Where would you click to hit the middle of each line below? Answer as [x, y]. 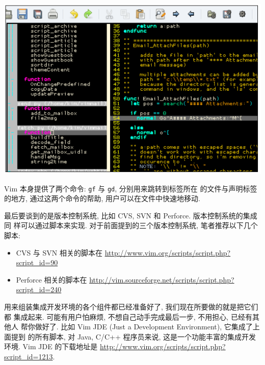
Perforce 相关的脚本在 [51, 279]
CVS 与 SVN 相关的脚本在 [59, 252]
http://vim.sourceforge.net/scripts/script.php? [162, 279]
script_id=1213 [29, 356]
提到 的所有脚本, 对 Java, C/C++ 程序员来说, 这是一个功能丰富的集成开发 [134, 336]
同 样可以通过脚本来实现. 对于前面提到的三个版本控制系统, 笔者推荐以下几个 [131, 225]
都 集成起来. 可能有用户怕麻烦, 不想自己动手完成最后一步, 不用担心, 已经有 [128, 316]
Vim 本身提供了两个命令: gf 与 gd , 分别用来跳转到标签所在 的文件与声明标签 [131, 188]
